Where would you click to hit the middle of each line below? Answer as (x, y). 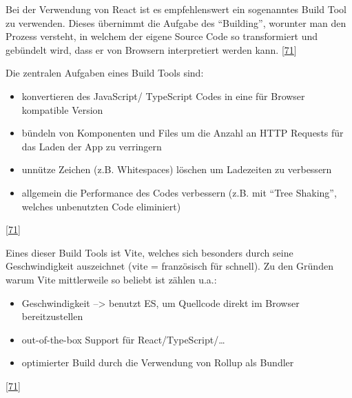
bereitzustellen (52, 316)
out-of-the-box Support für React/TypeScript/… (123, 339)
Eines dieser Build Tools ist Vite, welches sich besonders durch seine (149, 252)
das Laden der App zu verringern (92, 146)
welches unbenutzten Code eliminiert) (101, 206)
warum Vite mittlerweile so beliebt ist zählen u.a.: (111, 279)
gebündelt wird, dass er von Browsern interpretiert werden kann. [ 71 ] (151, 49)
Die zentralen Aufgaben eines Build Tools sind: (105, 73)
